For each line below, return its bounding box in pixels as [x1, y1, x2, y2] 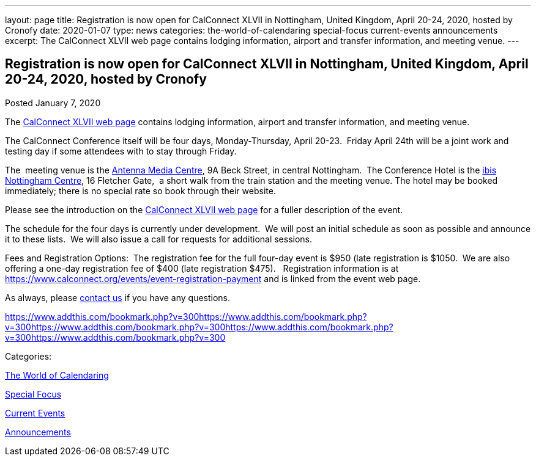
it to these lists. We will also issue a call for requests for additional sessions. [5, 233, 313, 244]
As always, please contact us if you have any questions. [5, 292, 231, 303]
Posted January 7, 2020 [5, 97, 101, 108]
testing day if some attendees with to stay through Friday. [5, 145, 237, 156]
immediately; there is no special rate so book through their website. [5, 185, 276, 196]
